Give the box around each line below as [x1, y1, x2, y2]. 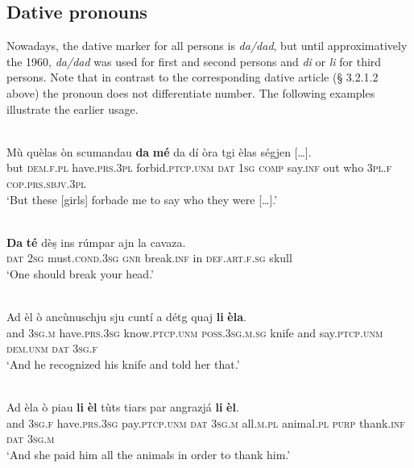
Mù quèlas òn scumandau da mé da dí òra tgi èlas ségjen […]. [6, 143, 312, 160]
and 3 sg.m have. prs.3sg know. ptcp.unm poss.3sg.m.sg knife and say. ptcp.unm [6, 324, 383, 341]
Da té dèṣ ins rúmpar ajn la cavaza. [6, 233, 186, 250]
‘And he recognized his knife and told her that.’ [6, 355, 240, 372]
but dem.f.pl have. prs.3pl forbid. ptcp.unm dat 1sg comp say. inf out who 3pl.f [6, 159, 392, 176]
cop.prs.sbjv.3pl [6, 174, 86, 191]
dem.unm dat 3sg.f [6, 340, 98, 357]
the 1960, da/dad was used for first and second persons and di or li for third [6, 52, 382, 69]
